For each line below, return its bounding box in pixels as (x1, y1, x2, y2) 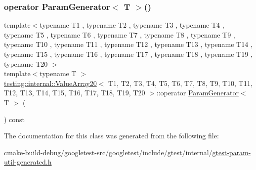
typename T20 (4, 58, 48, 69)
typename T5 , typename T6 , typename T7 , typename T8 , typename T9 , (4, 29, 235, 40)
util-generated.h (4, 157, 52, 167)
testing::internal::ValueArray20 (4, 78, 97, 88)
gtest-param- (212, 147, 251, 157)
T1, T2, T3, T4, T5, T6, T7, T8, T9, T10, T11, (108, 78, 253, 88)
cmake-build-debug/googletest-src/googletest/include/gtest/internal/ (4, 147, 213, 157)
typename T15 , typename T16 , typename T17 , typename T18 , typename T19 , (4, 49, 253, 59)
